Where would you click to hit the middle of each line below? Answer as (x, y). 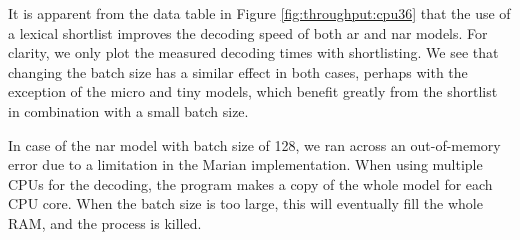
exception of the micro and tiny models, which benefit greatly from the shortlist (253, 91)
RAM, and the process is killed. (105, 222)
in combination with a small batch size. (128, 110)
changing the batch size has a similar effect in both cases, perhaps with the (238, 71)
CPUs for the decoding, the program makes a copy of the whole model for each (250, 183)
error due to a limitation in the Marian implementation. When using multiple (245, 164)
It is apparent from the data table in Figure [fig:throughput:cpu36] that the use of (259, 13)
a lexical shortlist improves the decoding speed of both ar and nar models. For (248, 32)
